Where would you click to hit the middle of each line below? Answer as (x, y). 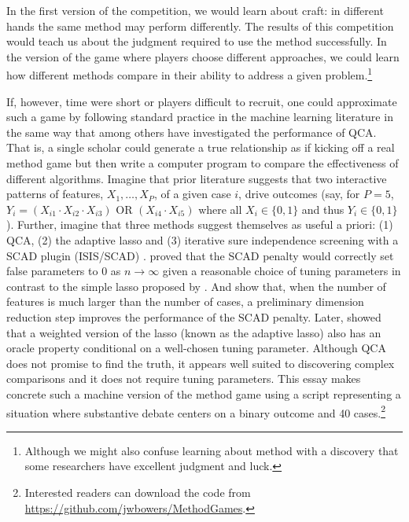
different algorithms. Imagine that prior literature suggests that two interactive (197, 178)
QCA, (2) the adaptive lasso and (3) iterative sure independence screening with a (203, 239)
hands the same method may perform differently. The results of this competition (200, 26)
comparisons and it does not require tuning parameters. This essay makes (184, 379)
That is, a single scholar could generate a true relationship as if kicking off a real (201, 147)
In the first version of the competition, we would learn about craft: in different (195, 10)
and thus (323, 209)
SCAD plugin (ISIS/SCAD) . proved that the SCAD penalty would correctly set (200, 255)
